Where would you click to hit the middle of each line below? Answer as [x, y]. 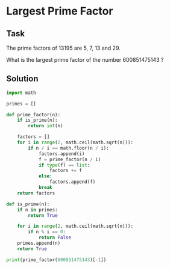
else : [45, 176]
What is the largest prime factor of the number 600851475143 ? [85, 60]
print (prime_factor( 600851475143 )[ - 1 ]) [56, 260]
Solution [22, 79]
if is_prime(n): [38, 120]
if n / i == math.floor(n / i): [69, 148]
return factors [36, 193]
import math [21, 93]
